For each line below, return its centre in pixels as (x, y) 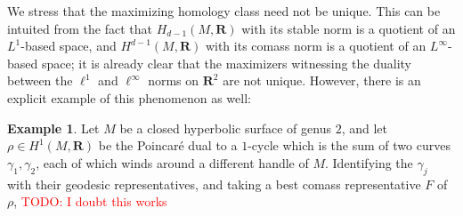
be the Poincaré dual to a (168, 145)
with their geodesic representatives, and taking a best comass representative (214, 184)
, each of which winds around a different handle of (172, 162)
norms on (174, 80)
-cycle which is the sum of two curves (349, 145)
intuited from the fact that (80, 28)
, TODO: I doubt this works (90, 201)
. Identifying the (369, 162)
